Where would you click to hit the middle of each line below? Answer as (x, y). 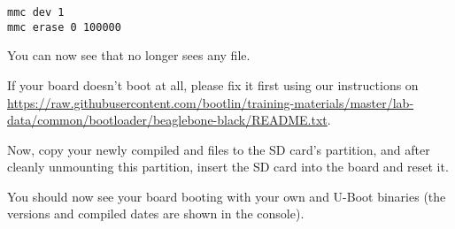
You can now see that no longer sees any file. (129, 55)
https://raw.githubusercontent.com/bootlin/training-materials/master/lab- (211, 102)
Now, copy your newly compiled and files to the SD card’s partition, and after (219, 149)
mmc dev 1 (36, 12)
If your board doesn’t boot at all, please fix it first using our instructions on (213, 84)
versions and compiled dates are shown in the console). (156, 214)
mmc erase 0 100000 (64, 27)
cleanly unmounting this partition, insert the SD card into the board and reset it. (228, 167)
